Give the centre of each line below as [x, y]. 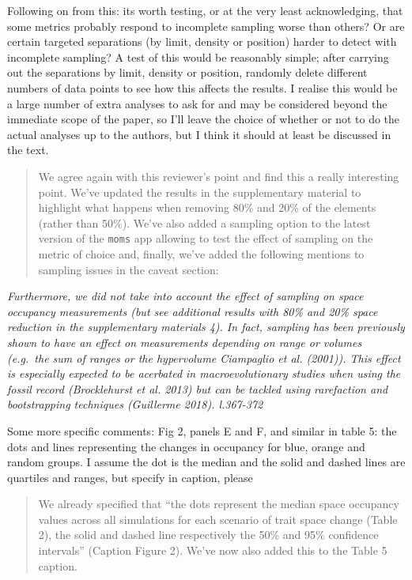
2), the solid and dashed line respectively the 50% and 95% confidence [208, 535]
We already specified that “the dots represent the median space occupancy [219, 504]
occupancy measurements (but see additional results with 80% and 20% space [193, 311]
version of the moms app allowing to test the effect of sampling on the [206, 238]
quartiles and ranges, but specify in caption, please [130, 477]
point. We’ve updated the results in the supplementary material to [200, 192]
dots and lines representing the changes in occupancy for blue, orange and [186, 446]
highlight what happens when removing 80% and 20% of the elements [207, 207]
